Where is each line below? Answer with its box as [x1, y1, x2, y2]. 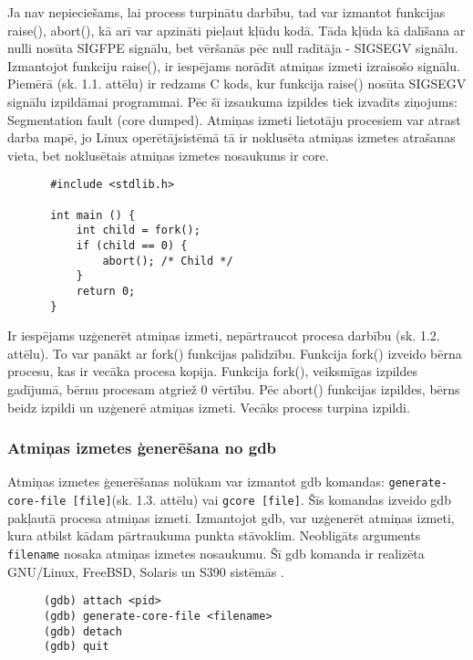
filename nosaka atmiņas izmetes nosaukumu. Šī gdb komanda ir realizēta [7, 543, 425, 562]
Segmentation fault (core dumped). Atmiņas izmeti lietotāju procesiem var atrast [7, 110, 461, 129]
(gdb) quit [44, 640, 109, 654]
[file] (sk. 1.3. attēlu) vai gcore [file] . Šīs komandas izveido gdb [72, 490, 451, 509]
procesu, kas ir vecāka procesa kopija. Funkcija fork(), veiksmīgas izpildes [7, 361, 417, 381]
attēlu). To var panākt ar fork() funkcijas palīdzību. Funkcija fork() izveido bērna [7, 343, 462, 362]
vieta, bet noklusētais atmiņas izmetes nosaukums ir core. [7, 145, 329, 164]
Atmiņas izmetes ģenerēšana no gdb [7, 436, 277, 459]
